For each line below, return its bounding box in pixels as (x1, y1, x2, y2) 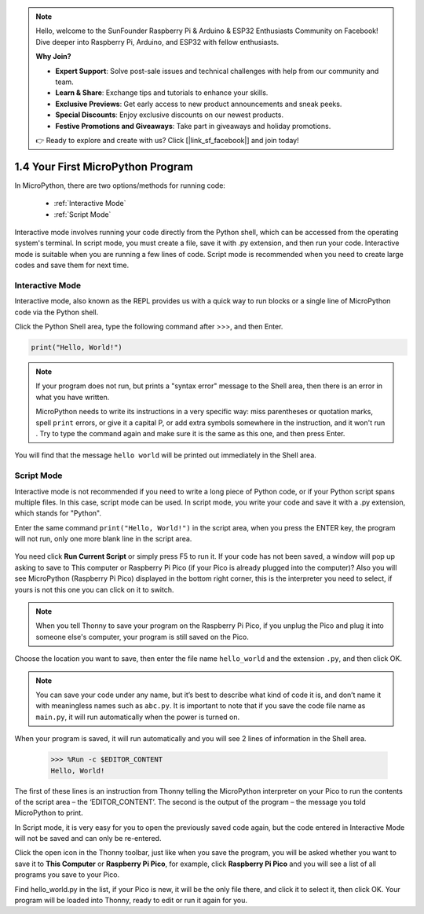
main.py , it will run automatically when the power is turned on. (35, 712, 240, 721)
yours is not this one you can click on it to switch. (14, 585, 174, 594)
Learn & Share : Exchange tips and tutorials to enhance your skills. (55, 88, 269, 97)
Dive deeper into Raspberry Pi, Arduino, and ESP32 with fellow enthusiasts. (35, 37, 280, 46)
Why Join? (35, 52, 71, 61)
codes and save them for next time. (14, 260, 130, 270)
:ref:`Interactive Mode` (53, 199, 126, 208)
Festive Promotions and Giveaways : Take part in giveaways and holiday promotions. (55, 121, 331, 130)
